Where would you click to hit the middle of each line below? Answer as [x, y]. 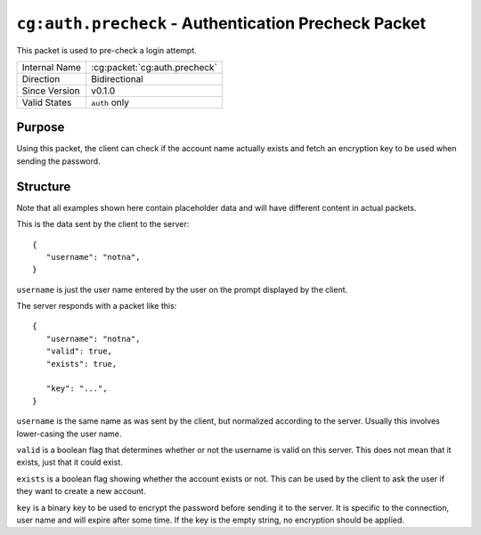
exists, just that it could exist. [70, 462]
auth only [110, 102]
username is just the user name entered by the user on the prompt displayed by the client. [182, 289]
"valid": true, [79, 351]
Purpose [41, 128]
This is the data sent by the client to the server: [103, 224]
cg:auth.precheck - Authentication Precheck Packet [221, 23]
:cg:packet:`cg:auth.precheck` [154, 67]
